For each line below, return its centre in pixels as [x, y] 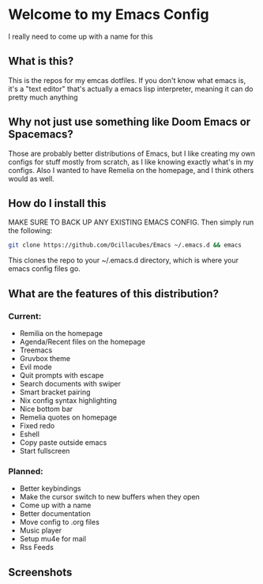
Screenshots [40, 572]
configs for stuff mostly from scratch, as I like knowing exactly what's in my [131, 162]
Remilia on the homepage [61, 333]
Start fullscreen [45, 450]
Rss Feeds [36, 548]
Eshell [29, 434]
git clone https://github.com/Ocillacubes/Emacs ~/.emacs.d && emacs [125, 245]
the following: [30, 231]
